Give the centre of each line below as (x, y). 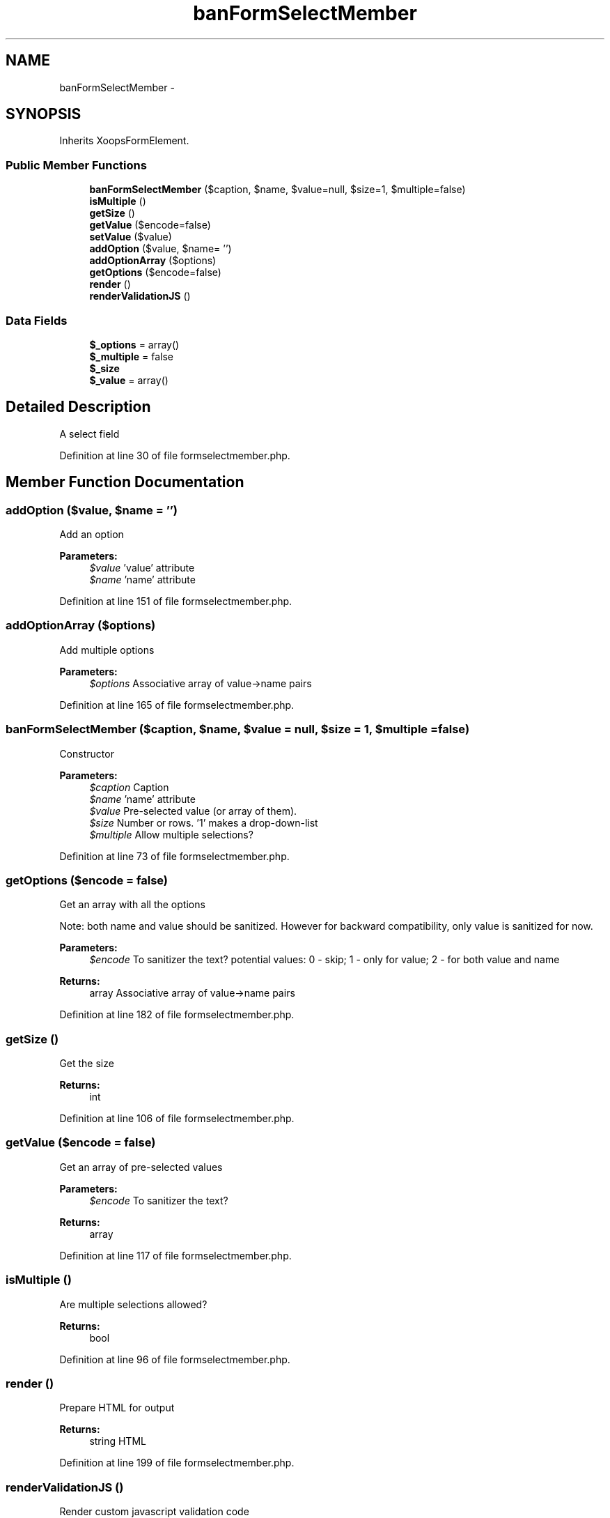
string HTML (118, 1441)
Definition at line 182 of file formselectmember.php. (177, 1015)
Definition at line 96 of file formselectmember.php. (175, 1359)
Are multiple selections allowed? (133, 1304)
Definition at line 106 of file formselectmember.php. (177, 1118)
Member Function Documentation (125, 482)
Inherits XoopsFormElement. (124, 141)
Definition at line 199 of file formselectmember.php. (177, 1463)
